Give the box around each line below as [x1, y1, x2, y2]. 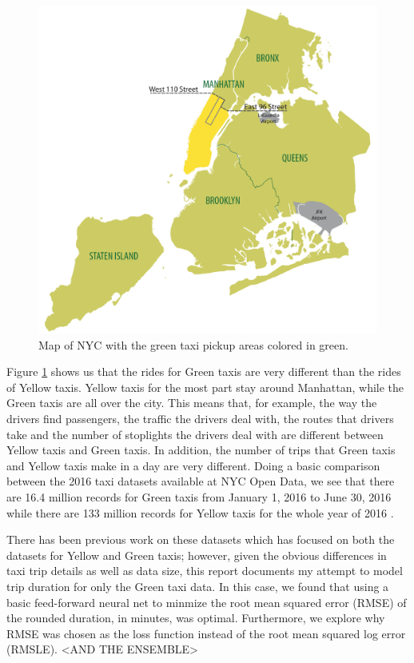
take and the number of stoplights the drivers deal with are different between [6, 425, 384, 442]
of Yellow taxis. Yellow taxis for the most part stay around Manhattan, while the [6, 378, 404, 395]
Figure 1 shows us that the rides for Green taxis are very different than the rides [6, 363, 401, 380]
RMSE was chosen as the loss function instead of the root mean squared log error [6, 625, 406, 641]
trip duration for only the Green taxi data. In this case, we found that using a [6, 578, 389, 594]
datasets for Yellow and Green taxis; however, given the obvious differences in [6, 546, 387, 563]
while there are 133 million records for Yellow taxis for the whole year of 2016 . [6, 504, 394, 521]
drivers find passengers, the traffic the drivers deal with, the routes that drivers [6, 410, 394, 427]
